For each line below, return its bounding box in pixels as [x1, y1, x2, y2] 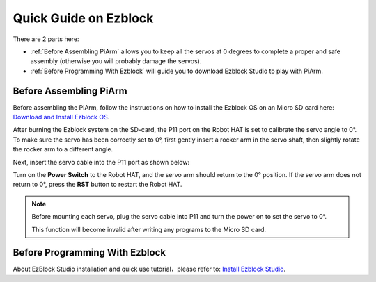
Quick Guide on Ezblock [13, 10, 154, 26]
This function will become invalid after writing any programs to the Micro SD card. [31, 225, 267, 233]
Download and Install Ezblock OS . [13, 113, 110, 122]
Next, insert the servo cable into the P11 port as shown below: [13, 158, 190, 166]
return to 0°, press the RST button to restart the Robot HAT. [13, 181, 182, 189]
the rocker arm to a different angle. [13, 145, 113, 154]
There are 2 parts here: [13, 35, 79, 43]
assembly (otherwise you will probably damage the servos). [30, 57, 202, 65]
